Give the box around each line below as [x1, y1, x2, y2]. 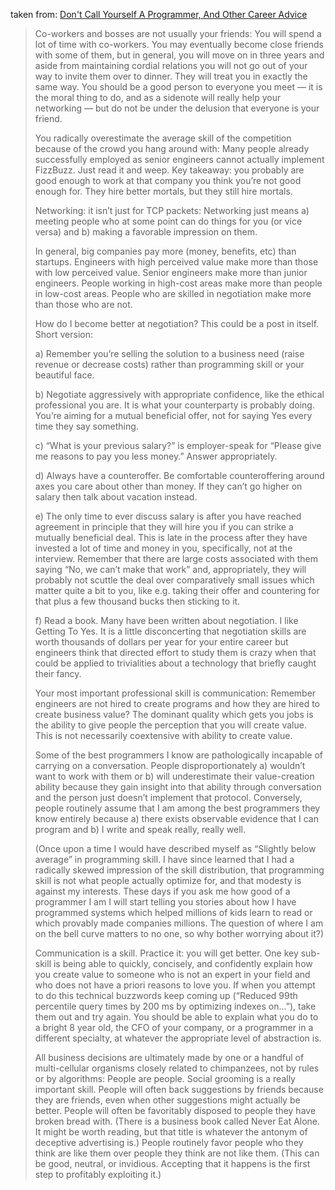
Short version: [34, 329, 93, 340]
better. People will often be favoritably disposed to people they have [34, 1105, 317, 1116]
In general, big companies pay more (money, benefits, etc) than [34, 245, 297, 257]
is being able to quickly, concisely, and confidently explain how [53, 958, 313, 969]
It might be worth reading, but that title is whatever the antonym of [34, 1126, 308, 1138]
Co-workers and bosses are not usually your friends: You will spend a [34, 28, 322, 39]
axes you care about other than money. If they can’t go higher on [34, 480, 303, 492]
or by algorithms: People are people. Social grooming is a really [34, 1073, 296, 1084]
